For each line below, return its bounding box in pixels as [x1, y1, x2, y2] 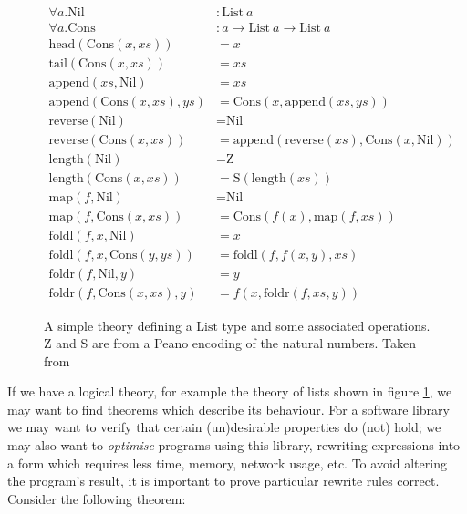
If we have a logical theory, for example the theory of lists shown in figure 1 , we [7, 382, 452, 401]
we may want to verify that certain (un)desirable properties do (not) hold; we [7, 417, 441, 437]
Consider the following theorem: [7, 488, 186, 508]
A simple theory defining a [44, 315, 192, 334]
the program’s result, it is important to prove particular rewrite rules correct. [7, 471, 440, 490]
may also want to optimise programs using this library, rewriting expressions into [7, 436, 461, 455]
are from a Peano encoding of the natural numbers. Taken [91, 334, 417, 353]
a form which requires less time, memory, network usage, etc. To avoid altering [7, 453, 447, 472]
